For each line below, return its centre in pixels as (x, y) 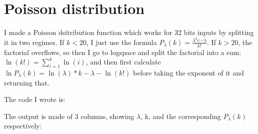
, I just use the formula (122, 42)
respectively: (23, 126)
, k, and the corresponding (181, 116)
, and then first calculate (124, 62)
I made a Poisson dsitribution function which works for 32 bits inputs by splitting (129, 32)
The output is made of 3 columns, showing (69, 116)
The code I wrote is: (35, 99)
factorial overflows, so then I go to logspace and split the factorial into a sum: (123, 52)
